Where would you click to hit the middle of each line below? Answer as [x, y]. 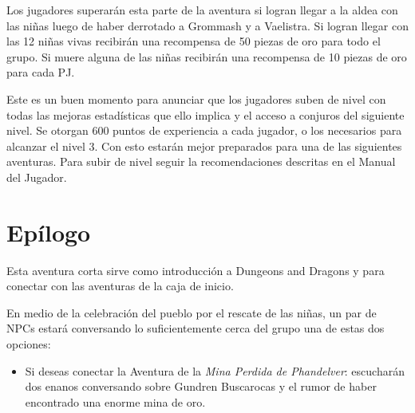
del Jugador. [37, 177]
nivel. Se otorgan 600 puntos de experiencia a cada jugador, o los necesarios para [204, 130]
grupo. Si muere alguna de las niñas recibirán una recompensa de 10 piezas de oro [207, 56]
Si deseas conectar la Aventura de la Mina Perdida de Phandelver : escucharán [215, 370]
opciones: [29, 344]
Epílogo [49, 232]
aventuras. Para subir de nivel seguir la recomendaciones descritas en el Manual [201, 161]
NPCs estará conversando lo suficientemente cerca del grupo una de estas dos [196, 328]
